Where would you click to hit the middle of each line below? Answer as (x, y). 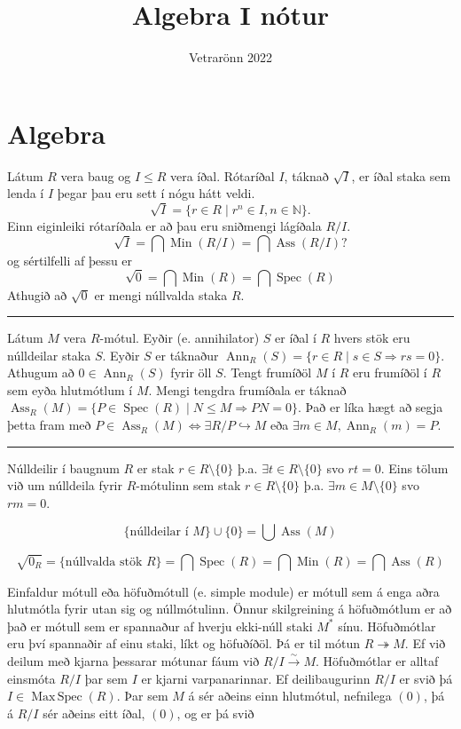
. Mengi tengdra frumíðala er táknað (247, 389)
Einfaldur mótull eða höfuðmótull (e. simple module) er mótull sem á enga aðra (223, 591)
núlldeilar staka (49, 355)
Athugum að (41, 372)
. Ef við (425, 643)
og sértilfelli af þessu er (70, 260)
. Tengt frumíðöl (267, 372)
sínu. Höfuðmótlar (387, 626)
